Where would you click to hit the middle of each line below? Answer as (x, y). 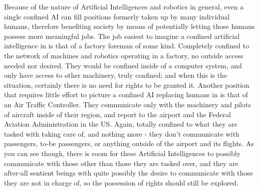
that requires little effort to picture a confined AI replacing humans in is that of (126, 95)
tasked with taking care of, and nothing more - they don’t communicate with (122, 133)
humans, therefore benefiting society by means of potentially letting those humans (129, 26)
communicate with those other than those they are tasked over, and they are (121, 163)
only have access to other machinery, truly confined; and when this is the (116, 75)
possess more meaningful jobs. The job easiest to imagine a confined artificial (122, 36)
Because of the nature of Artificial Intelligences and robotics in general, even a (124, 6)
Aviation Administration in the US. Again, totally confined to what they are (121, 124)
